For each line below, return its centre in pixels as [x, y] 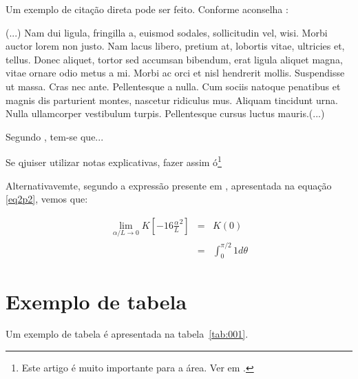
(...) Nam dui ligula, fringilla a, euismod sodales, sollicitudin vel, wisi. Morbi [167, 32]
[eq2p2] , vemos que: [47, 199]
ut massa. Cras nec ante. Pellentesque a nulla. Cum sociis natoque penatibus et [173, 86]
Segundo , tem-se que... [55, 136]
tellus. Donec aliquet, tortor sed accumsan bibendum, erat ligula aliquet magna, [174, 59]
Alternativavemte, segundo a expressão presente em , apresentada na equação [169, 185]
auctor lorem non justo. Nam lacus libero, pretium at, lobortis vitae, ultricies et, [175, 46]
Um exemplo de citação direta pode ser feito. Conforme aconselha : [147, 9]
